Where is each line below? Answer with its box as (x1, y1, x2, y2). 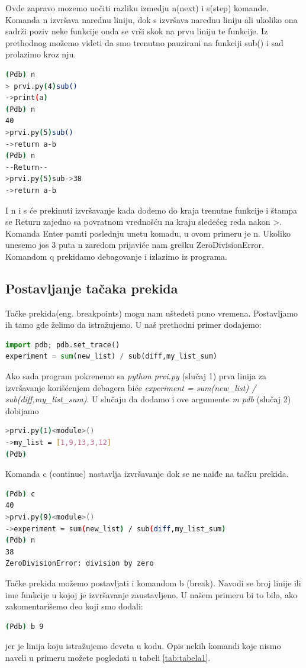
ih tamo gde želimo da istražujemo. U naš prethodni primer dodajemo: (5, 318, 262, 331)
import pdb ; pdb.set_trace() (5, 340, 120, 349)
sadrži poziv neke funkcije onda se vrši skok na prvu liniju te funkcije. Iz (5, 25, 268, 37)
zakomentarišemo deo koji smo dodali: (5, 600, 143, 612)
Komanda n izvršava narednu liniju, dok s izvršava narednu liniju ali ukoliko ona (5, 13, 298, 25)
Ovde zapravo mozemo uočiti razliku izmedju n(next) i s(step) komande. (5, 2, 269, 14)
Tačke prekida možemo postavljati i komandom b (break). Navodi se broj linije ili (5, 576, 301, 589)
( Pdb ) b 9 (5, 622, 44, 631)
